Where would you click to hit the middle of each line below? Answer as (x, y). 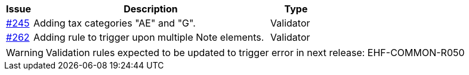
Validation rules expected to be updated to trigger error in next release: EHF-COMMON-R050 (255, 53)
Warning (25, 53)
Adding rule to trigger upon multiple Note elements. (149, 37)
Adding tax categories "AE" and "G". (114, 23)
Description (151, 9)
